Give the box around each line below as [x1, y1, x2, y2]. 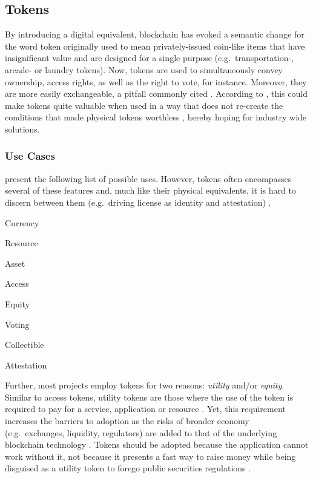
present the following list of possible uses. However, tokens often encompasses [5, 172, 292, 185]
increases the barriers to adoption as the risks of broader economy [5, 414, 249, 427]
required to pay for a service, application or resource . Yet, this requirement [5, 402, 286, 415]
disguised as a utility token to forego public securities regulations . [5, 462, 251, 474]
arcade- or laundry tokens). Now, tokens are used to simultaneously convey [5, 63, 283, 76]
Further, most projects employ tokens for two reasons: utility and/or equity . [5, 379, 285, 391]
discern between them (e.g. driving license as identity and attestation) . [5, 195, 271, 208]
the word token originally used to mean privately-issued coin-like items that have [5, 39, 305, 52]
